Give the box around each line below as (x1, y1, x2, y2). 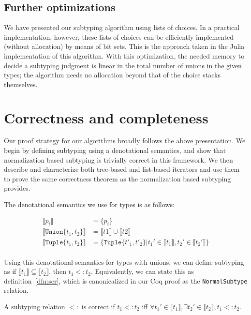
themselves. (4, 79, 38, 89)
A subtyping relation (4, 301, 65, 311)
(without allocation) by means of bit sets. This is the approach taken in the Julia (4, 41, 245, 51)
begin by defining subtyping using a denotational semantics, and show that (4, 145, 226, 155)
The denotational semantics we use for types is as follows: (4, 199, 175, 210)
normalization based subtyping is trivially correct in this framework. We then (4, 154, 233, 165)
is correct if (81, 301, 115, 311)
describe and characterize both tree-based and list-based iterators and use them (4, 164, 240, 174)
